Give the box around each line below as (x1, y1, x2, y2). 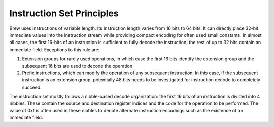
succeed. (22, 84, 42, 90)
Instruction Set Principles (9, 8, 119, 19)
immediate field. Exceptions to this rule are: (9, 46, 100, 53)
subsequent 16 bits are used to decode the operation (22, 63, 133, 69)
